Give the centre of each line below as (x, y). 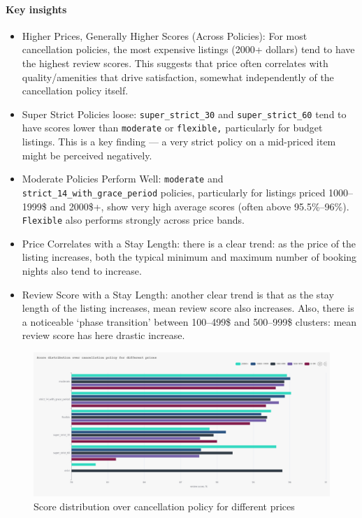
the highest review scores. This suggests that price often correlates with (175, 63)
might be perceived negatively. (87, 155)
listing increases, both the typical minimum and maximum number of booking (189, 257)
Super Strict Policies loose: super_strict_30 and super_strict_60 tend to (184, 114)
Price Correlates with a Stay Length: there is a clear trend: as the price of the (189, 243)
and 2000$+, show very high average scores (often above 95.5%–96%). (200, 206)
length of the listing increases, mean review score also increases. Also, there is (188, 308)
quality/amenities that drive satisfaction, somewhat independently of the (178, 77)
